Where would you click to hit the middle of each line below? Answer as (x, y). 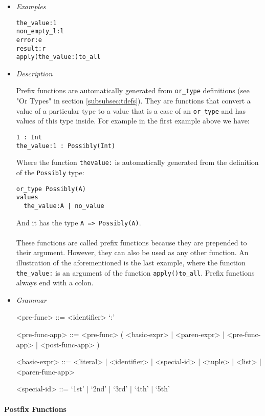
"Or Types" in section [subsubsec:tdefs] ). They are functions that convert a (133, 101)
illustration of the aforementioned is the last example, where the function (131, 262)
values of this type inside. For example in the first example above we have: (133, 121)
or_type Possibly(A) (51, 189)
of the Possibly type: (50, 172)
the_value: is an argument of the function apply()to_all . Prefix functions (135, 272)
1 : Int (29, 137)
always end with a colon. (55, 283)
